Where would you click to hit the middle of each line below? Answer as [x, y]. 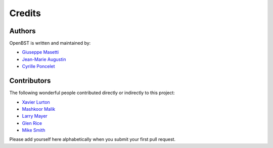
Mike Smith [34, 130]
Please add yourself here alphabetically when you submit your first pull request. [93, 139]
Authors [22, 31]
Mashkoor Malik [39, 109]
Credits [25, 13]
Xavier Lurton [36, 102]
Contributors [30, 81]
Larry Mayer [35, 116]
